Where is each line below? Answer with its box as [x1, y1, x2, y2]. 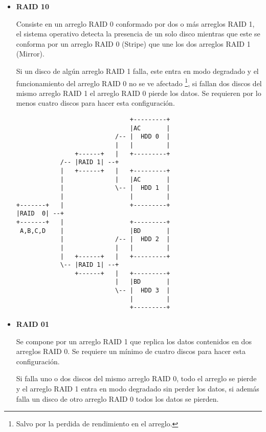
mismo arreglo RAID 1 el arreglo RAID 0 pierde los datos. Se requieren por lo [16, 87, 261, 98]
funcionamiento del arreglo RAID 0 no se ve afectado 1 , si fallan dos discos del [16, 76, 262, 88]
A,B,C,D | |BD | [19, 227, 170, 234]
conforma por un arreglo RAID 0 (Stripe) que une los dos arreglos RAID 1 [16, 38, 251, 49]
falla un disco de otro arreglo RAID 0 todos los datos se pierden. [16, 393, 219, 404]
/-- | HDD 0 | [115, 133, 170, 141]
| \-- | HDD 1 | [60, 184, 170, 192]
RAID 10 [16, 1, 49, 11]
